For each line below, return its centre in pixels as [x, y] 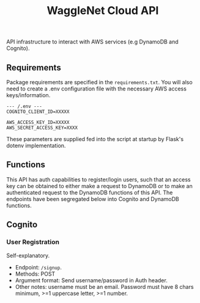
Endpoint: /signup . [39, 267]
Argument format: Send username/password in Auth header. [91, 280]
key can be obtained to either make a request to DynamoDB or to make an [99, 186]
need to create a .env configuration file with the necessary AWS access [96, 89]
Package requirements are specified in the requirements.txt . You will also [99, 82]
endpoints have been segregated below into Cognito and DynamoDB [93, 199]
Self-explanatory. [28, 255]
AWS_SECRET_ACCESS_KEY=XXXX [42, 128]
